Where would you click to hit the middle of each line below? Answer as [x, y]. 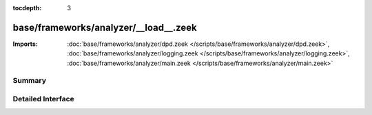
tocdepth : [27, 8]
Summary [30, 81]
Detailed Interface [44, 99]
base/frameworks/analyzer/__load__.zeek [105, 27]
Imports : [25, 44]
